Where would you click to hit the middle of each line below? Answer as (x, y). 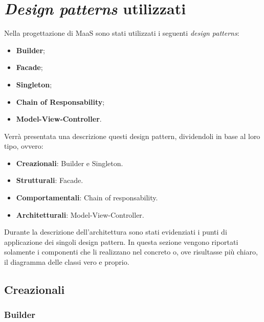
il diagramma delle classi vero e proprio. (67, 262)
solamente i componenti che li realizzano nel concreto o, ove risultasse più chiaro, (131, 252)
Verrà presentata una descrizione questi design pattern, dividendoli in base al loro (132, 136)
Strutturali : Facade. (50, 180)
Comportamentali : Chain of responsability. (87, 198)
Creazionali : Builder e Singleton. (70, 163)
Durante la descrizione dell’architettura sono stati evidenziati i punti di (116, 232)
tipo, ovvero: (24, 146)
